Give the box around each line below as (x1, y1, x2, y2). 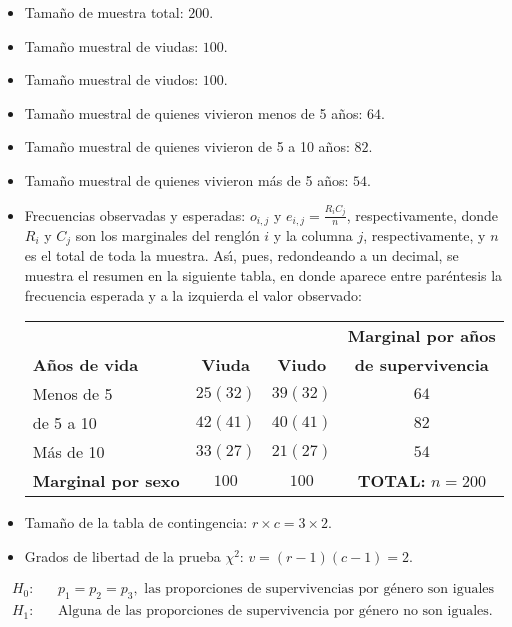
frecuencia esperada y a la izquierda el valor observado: (24, 284, 362, 305)
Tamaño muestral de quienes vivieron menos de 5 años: (24, 102, 363, 123)
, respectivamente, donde (346, 204, 499, 225)
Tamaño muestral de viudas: (24, 35, 199, 56)
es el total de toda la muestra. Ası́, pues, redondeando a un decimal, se (24, 245, 459, 266)
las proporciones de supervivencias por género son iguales (144, 582, 495, 597)
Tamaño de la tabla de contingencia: (24, 512, 248, 533)
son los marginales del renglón (75, 224, 260, 245)
